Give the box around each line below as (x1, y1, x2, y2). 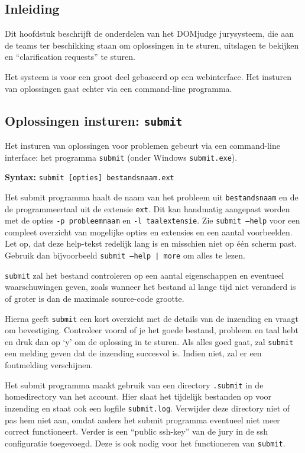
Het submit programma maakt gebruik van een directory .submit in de (5, 378, 264, 391)
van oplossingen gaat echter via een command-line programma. (5, 82, 232, 94)
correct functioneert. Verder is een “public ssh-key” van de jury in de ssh (5, 425, 268, 438)
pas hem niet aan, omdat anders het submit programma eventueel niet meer (5, 413, 280, 426)
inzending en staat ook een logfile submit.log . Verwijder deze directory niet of (5, 401, 290, 414)
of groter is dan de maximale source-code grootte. (5, 292, 184, 304)
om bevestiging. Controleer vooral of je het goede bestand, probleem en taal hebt (5, 324, 298, 336)
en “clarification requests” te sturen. (5, 50, 135, 63)
